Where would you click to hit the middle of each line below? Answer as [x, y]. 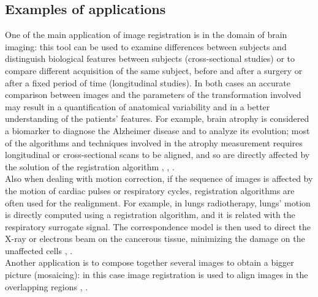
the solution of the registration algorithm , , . [90, 166]
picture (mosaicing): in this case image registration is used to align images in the [157, 275]
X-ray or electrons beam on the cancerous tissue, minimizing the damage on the [155, 239]
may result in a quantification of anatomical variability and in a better [138, 106]
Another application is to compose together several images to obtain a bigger [150, 262]
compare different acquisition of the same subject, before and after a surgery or [154, 70]
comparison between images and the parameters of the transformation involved [153, 95]
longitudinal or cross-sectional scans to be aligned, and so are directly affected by [157, 155]
